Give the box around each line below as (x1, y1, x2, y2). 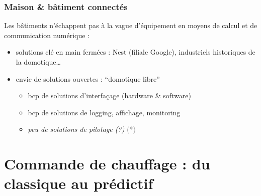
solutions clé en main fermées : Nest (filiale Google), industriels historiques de (16, 47, 255, 57)
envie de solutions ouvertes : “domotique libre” (16, 73, 160, 84)
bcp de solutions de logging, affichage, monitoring (28, 107, 181, 117)
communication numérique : (4, 30, 90, 40)
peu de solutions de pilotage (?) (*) (28, 124, 136, 134)
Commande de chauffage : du (4, 153, 210, 174)
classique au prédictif (4, 173, 153, 193)
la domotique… (16, 57, 61, 67)
